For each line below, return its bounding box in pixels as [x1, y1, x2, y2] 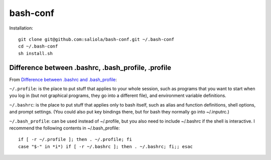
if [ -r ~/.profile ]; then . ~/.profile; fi [18, 136, 132, 142]
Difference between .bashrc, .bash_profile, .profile [9, 63, 172, 72]
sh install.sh [18, 50, 53, 56]
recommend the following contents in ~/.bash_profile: [9, 125, 120, 131]
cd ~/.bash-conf [18, 43, 58, 49]
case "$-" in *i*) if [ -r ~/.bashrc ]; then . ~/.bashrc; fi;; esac [18, 143, 193, 149]
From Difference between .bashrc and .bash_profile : [9, 76, 117, 82]
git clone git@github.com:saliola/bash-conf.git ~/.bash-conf [18, 36, 175, 42]
